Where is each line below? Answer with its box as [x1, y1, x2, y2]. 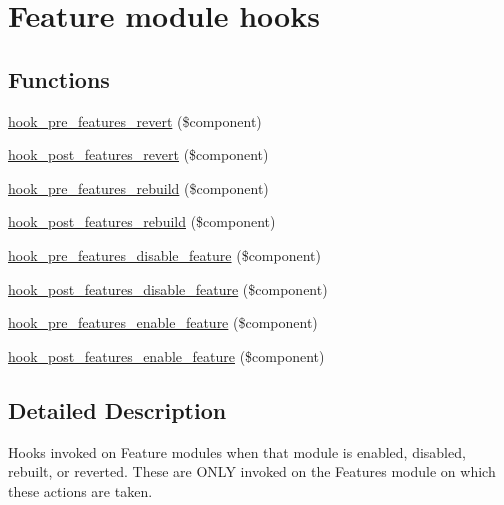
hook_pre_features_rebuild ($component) [8, 177, 269, 198]
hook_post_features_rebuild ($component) [8, 211, 276, 232]
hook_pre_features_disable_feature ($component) [8, 244, 321, 265]
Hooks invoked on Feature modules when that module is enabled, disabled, [8, 441, 466, 462]
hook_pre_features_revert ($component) [8, 110, 262, 131]
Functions [8, 63, 110, 94]
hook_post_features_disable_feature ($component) [8, 278, 328, 299]
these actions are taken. [8, 480, 153, 501]
